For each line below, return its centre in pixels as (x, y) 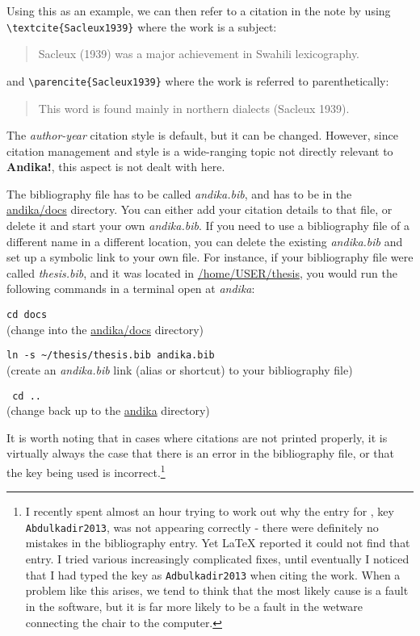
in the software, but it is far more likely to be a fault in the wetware (194, 606)
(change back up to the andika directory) (108, 410)
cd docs (27, 315)
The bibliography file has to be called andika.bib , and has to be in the (179, 193)
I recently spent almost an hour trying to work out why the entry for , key (210, 511)
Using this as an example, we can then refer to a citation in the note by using (199, 10)
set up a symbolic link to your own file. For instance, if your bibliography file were (210, 257)
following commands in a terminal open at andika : (131, 289)
